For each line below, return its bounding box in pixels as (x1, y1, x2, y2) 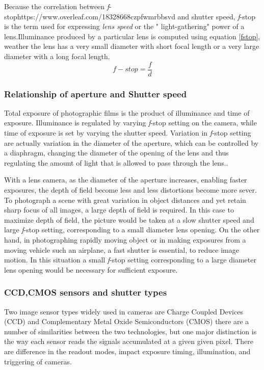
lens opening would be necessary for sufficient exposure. (4, 264, 178, 275)
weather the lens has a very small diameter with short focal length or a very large (4, 41, 259, 51)
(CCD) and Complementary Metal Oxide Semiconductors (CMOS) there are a (4, 316, 249, 327)
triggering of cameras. (4, 356, 72, 366)
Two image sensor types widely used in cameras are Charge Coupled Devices (4, 306, 243, 316)
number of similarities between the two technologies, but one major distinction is (4, 326, 257, 336)
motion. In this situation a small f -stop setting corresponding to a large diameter (4, 254, 256, 265)
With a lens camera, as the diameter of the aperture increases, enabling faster (4, 174, 247, 185)
